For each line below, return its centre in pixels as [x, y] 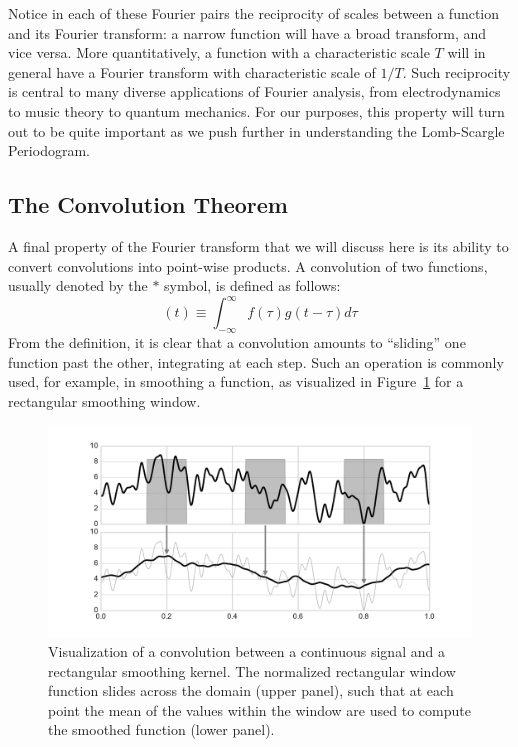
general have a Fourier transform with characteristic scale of [192, 71]
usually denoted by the [78, 285]
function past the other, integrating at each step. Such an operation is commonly [256, 361]
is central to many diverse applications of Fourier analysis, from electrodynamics [254, 91]
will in [466, 52]
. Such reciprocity [456, 71]
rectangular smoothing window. [104, 400]
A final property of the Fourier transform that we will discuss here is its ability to [258, 245]
